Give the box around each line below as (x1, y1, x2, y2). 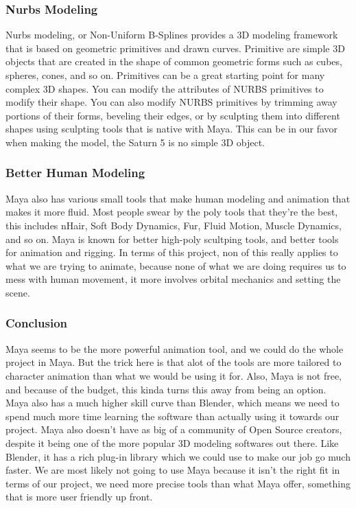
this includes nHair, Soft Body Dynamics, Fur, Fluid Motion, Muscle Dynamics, (5, 218, 342, 232)
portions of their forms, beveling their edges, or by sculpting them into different (5, 108, 340, 122)
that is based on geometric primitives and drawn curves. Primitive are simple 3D (5, 41, 345, 55)
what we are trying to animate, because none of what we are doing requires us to (5, 258, 346, 273)
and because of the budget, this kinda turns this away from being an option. (5, 382, 327, 396)
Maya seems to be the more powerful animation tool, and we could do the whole (5, 341, 344, 356)
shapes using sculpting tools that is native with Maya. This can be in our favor (5, 122, 338, 136)
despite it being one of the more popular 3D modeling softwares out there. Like (5, 435, 339, 450)
